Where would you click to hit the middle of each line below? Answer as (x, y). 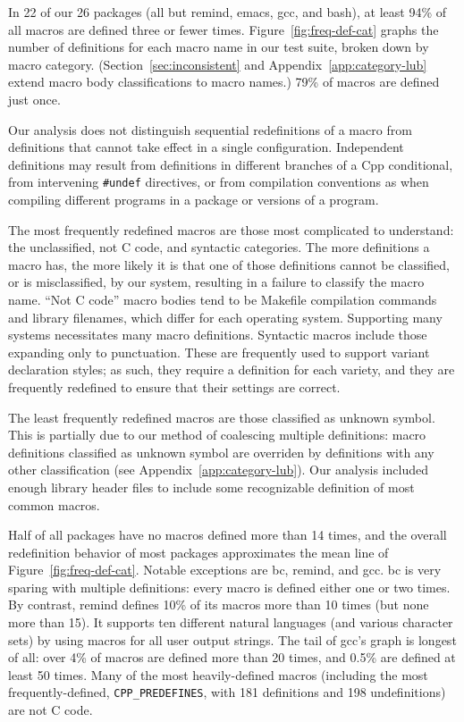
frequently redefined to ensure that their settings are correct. (174, 386)
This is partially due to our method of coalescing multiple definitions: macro (217, 435)
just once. (34, 99)
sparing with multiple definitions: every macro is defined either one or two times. (229, 587)
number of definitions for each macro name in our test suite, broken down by (219, 47)
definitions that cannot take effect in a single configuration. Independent (206, 147)
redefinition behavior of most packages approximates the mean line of (198, 552)
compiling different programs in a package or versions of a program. (194, 199)
